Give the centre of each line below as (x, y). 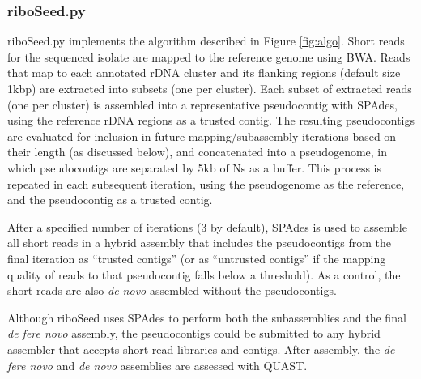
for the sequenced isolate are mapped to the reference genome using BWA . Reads (209, 56)
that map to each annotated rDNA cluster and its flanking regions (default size (204, 72)
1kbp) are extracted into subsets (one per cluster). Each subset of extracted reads (210, 88)
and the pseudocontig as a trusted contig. (110, 200)
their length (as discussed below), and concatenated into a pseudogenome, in (198, 152)
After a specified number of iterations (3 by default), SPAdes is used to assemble (207, 226)
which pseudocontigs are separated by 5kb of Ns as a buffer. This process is (195, 167)
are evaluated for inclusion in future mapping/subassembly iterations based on (202, 136)
